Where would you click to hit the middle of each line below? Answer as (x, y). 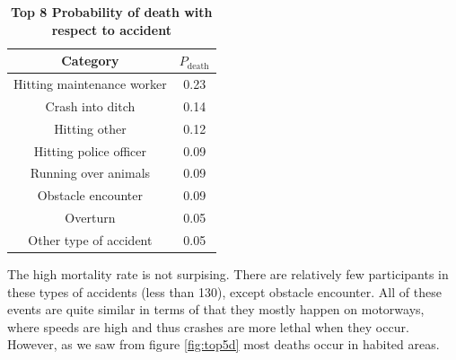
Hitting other (90, 128)
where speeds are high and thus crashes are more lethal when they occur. (208, 326)
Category (90, 61)
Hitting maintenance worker (90, 84)
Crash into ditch (90, 105)
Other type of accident (90, 239)
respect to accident (111, 29)
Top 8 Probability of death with (112, 12)
